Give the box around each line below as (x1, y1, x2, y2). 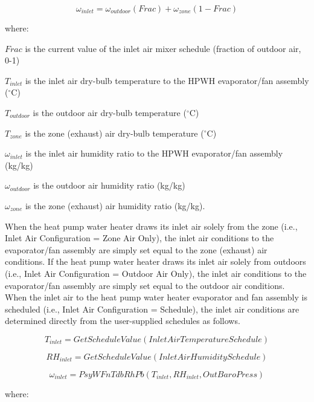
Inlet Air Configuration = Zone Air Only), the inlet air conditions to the (5, 232, 274, 244)
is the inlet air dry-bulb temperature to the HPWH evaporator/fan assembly (25, 74, 309, 86)
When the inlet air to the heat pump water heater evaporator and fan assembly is (5, 291, 307, 303)
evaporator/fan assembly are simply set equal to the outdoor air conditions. (5, 279, 285, 291)
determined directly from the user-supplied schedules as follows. (5, 314, 240, 327)
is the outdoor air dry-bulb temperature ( (33, 106, 187, 118)
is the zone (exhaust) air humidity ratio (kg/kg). (25, 199, 205, 212)
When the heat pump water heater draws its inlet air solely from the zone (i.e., (5, 219, 298, 232)
